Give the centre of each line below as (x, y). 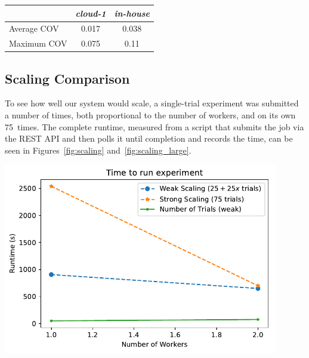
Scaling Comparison (67, 78)
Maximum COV (38, 43)
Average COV (34, 28)
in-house (132, 13)
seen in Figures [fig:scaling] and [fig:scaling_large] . (98, 150)
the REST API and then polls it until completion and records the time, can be (149, 138)
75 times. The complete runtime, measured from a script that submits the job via (154, 126)
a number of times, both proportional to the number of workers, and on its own (150, 115)
